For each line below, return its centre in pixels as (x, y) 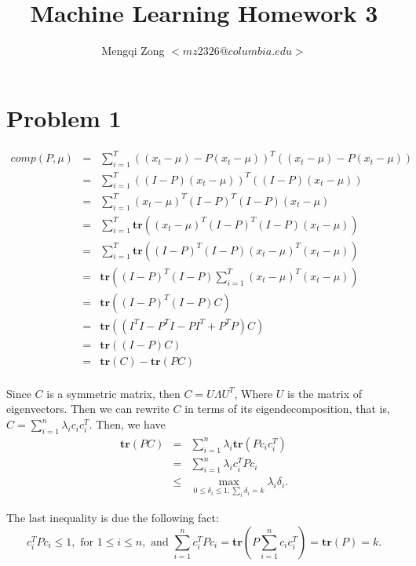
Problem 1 (64, 117)
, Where (254, 393)
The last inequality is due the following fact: (113, 518)
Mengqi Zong (133, 51)
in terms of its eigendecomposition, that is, (287, 409)
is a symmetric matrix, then (113, 393)
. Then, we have (127, 424)
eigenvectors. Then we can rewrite (88, 409)
